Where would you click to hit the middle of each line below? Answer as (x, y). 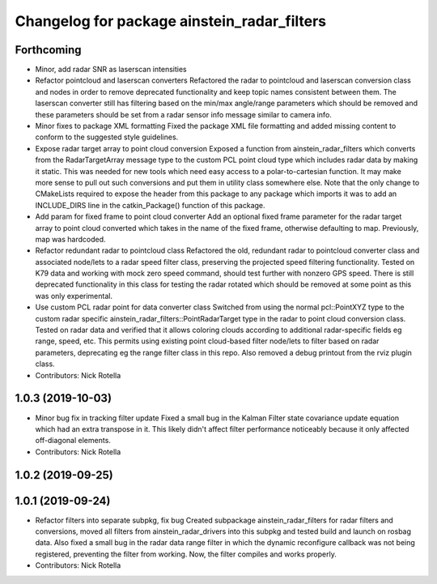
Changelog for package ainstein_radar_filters (171, 21)
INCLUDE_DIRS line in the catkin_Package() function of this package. (151, 205)
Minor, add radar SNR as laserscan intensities (111, 70)
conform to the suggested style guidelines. (107, 137)
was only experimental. (74, 296)
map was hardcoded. (70, 239)
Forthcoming (48, 50)
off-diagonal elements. (73, 441)
